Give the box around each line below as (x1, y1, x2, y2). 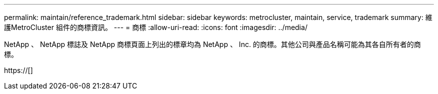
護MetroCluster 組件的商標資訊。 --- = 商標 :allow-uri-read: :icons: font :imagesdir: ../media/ (4, 23, 307, 31)
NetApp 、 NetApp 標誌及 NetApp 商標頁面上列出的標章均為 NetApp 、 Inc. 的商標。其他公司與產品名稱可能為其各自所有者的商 (4, 40, 421, 48)
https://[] (4, 66, 33, 74)
